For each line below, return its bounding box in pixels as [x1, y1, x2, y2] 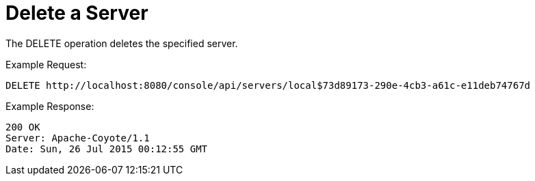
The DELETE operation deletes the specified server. [5, 37, 238, 49]
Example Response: [5, 100, 94, 112]
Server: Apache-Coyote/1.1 [5, 132, 150, 143]
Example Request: [5, 58, 87, 70]
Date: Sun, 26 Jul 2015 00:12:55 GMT [5, 143, 208, 154]
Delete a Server [5, 1, 148, 25]
